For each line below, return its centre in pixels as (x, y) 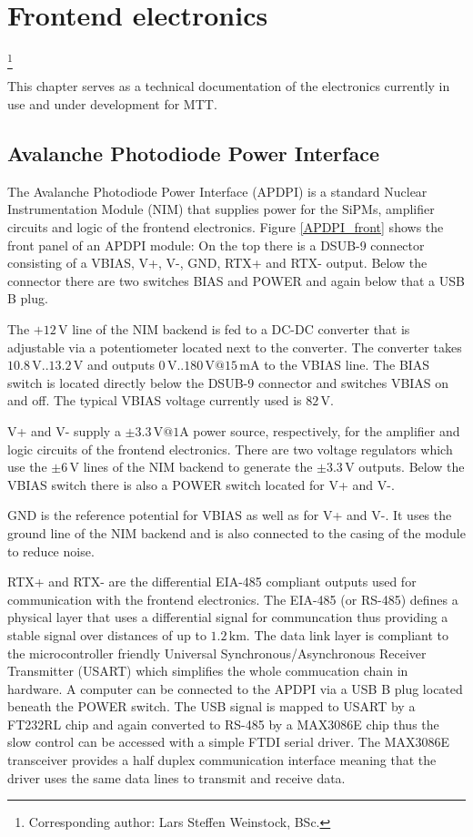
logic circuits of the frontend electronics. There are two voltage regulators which (230, 449)
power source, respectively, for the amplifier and (327, 430)
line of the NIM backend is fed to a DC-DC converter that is (241, 329)
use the (27, 467)
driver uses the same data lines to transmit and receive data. (176, 777)
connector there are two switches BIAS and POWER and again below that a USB (236, 280)
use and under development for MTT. (112, 104)
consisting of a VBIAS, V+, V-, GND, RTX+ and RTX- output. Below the (217, 263)
